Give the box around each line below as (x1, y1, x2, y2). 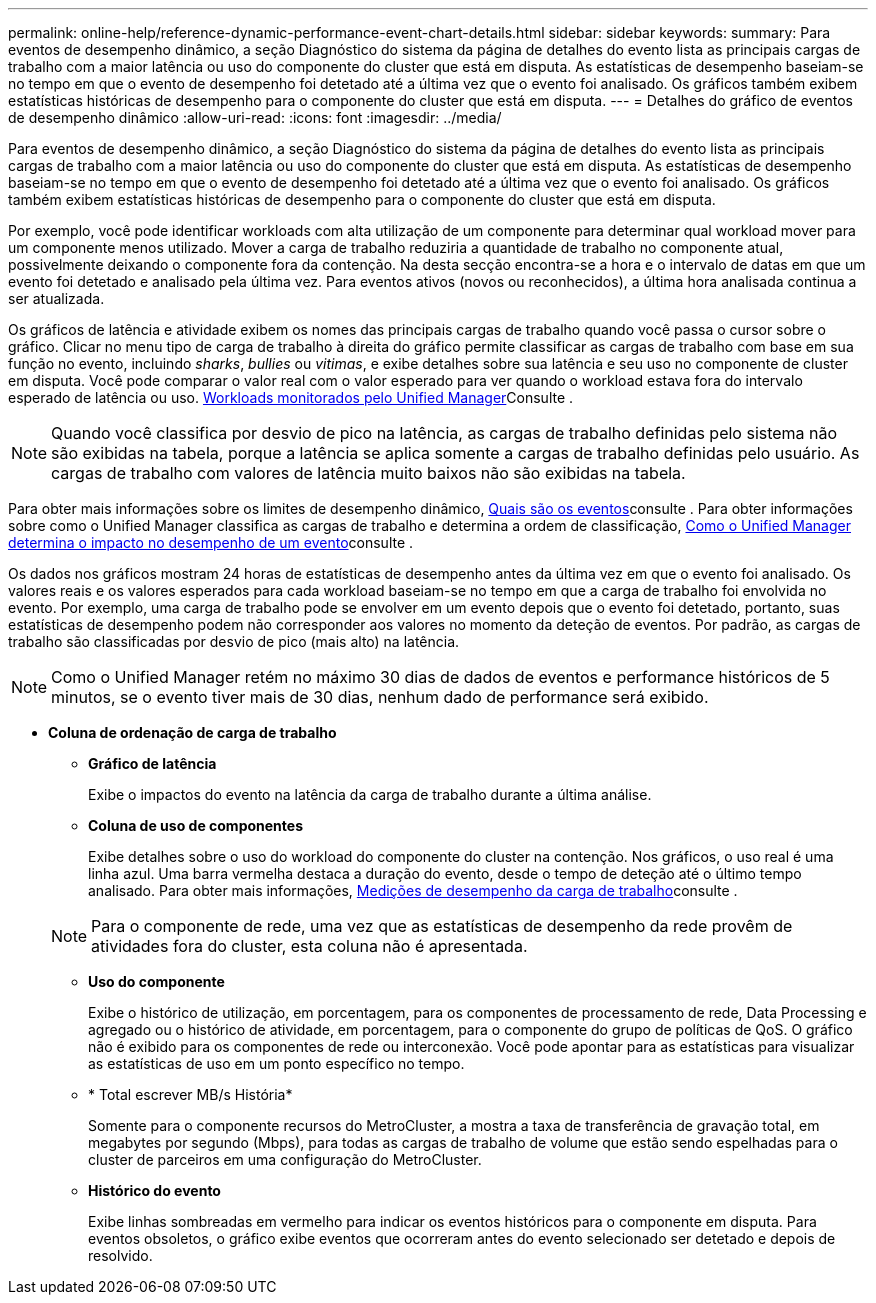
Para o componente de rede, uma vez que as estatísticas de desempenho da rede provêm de (91, 916, 793, 936)
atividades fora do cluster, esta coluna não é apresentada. (91, 936, 528, 956)
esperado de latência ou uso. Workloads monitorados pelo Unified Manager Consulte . (8, 389, 574, 406)
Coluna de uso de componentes (88, 817, 303, 834)
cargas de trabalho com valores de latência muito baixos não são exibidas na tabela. (51, 463, 686, 483)
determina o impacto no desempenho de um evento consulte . (8, 534, 414, 551)
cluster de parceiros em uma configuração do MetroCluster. (88, 1151, 482, 1168)
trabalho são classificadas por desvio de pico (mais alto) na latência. (8, 633, 460, 650)
